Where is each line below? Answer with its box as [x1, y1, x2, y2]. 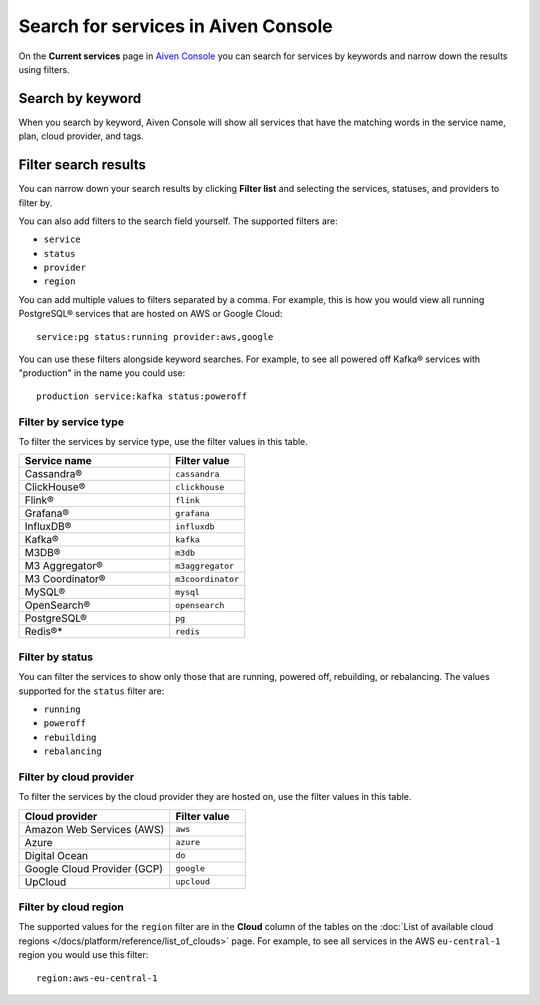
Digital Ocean [24, 848, 89, 862]
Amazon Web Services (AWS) [24, 822, 165, 836]
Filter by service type [18, 415, 125, 429]
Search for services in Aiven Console [18, 15, 334, 37]
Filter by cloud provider [18, 770, 135, 784]
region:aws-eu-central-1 [36, 972, 158, 984]
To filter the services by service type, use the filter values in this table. [18, 435, 309, 447]
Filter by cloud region [18, 900, 125, 914]
